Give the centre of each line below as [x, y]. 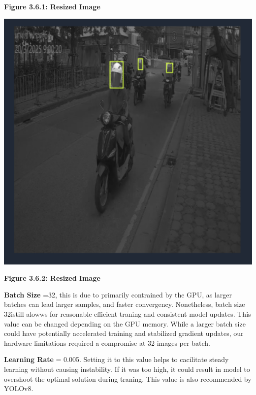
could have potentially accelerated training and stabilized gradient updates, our [124, 333]
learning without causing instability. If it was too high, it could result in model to [127, 369]
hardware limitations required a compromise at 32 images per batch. [107, 343]
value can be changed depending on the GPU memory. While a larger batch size [125, 323]
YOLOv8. [19, 388]
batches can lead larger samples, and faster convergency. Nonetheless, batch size [125, 304]
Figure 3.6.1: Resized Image [52, 6]
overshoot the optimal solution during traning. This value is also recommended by [128, 379]
